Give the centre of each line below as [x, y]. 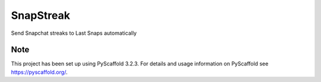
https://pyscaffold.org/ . [39, 72]
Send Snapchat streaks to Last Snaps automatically [74, 33]
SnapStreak [41, 15]
